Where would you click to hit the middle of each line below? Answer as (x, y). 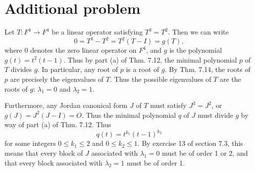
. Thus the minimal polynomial (129, 115)
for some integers (30, 143)
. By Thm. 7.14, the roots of (207, 69)
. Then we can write (198, 32)
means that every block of (44, 153)
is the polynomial (196, 50)
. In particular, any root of (78, 69)
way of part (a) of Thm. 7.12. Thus (58, 124)
